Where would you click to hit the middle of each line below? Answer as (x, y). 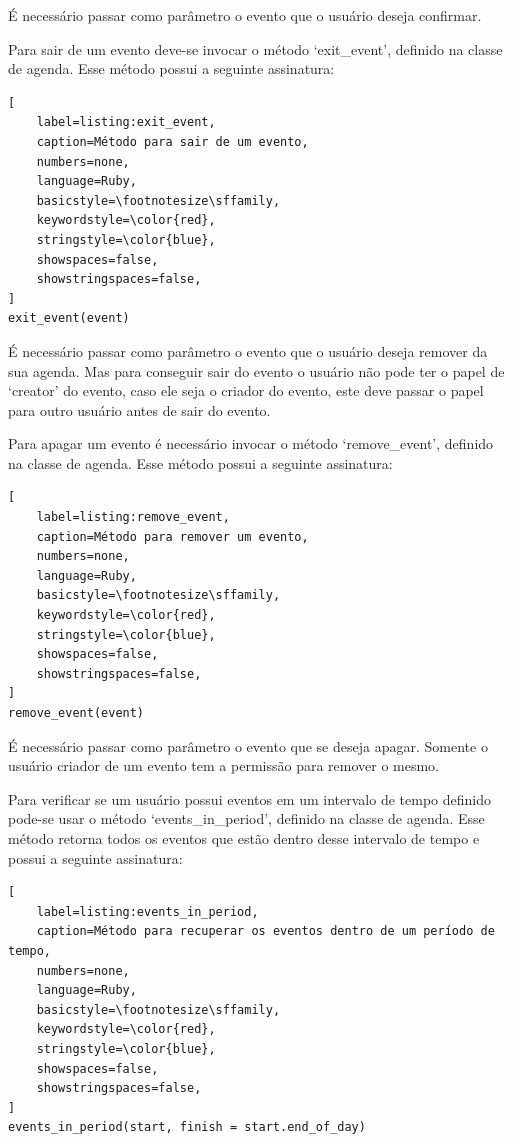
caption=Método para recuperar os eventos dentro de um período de (265, 931)
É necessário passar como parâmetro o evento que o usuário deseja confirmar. (245, 15)
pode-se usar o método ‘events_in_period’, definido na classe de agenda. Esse (246, 818)
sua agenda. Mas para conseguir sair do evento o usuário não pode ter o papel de (256, 370)
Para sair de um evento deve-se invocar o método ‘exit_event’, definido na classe (255, 48)
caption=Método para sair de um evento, (172, 141)
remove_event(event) (76, 713)
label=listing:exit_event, (126, 122)
